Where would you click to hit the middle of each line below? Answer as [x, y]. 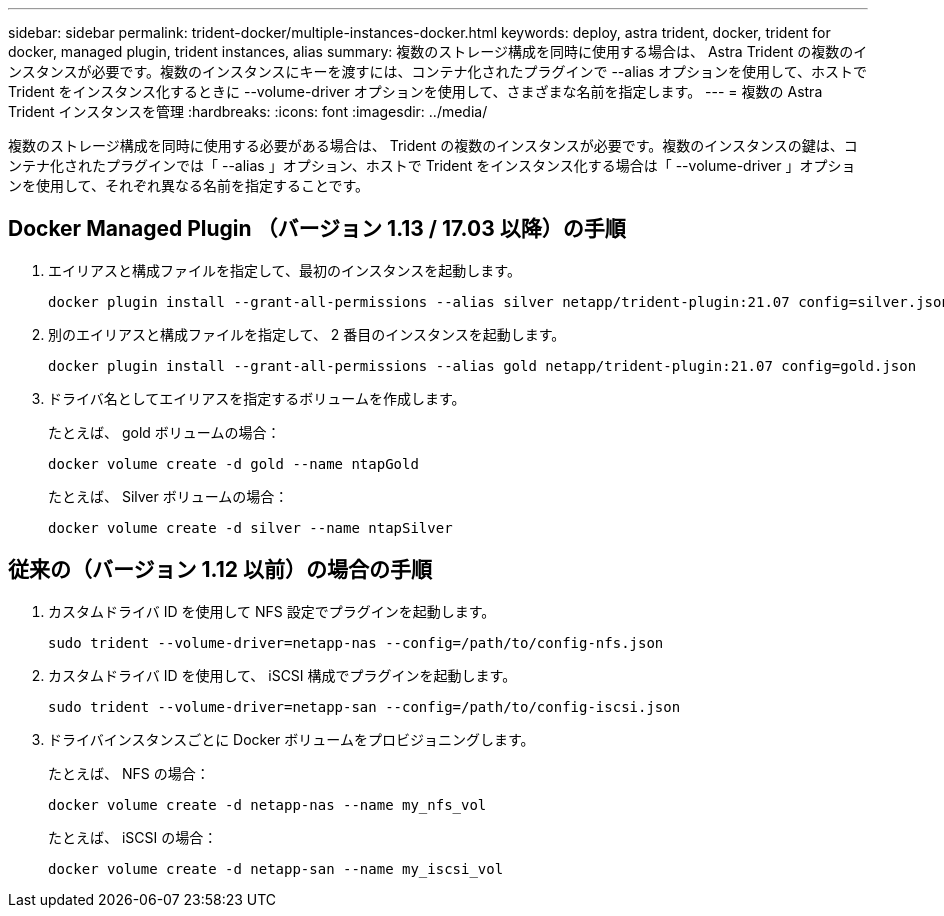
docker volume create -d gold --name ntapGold [233, 463]
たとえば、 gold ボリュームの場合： [164, 432]
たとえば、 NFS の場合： [129, 773]
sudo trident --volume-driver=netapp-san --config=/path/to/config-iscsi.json [364, 706]
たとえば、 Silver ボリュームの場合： [168, 496]
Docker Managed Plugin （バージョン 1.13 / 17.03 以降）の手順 [317, 229]
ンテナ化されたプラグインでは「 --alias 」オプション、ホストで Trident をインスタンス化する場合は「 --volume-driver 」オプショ [432, 165]
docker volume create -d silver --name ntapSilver [250, 527]
